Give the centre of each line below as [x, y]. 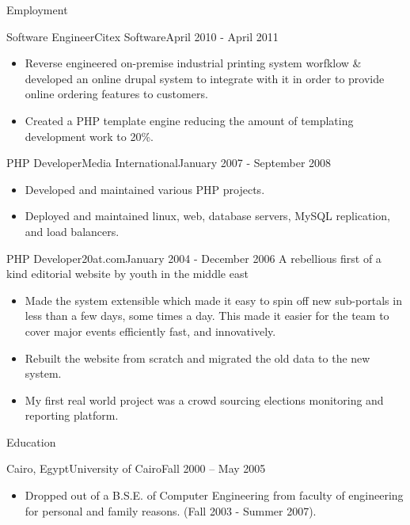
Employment [37, 10]
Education [31, 441]
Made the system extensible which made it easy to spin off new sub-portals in [213, 300]
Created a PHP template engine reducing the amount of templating [189, 120]
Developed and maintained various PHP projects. [145, 189]
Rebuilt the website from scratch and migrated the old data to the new [197, 358]
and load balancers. [72, 231]
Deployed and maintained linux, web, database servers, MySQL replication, [208, 216]
